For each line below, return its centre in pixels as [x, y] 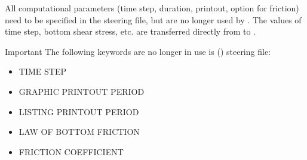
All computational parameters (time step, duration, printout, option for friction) [152, 8]
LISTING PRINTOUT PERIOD [79, 111]
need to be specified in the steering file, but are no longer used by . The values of [153, 19]
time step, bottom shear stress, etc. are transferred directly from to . [130, 31]
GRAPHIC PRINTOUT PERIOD [82, 91]
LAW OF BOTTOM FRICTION [79, 132]
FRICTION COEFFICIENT [71, 151]
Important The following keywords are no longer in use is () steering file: [138, 51]
